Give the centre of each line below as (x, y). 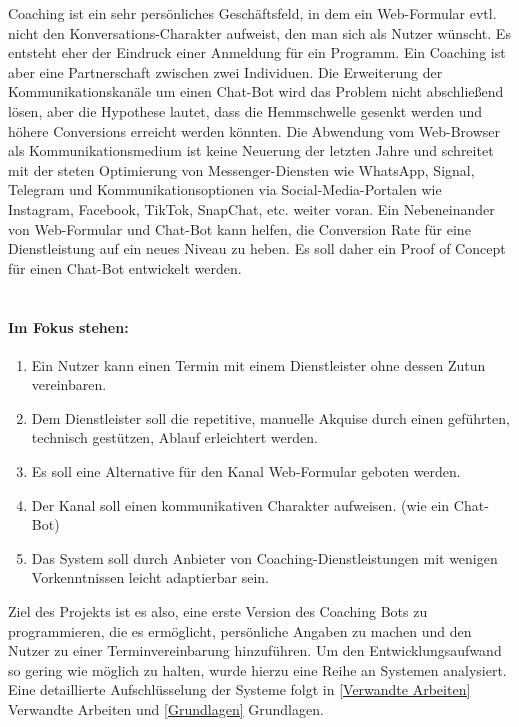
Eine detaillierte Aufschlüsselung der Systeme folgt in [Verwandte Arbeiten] (239, 689)
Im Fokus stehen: (68, 326)
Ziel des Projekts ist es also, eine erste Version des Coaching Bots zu (218, 611)
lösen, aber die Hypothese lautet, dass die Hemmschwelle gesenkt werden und (245, 110)
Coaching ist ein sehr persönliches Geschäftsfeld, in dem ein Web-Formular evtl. (252, 13)
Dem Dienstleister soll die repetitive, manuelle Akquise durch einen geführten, (270, 417)
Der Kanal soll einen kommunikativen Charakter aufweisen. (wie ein (240, 504)
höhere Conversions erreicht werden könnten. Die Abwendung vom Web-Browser (254, 130)
